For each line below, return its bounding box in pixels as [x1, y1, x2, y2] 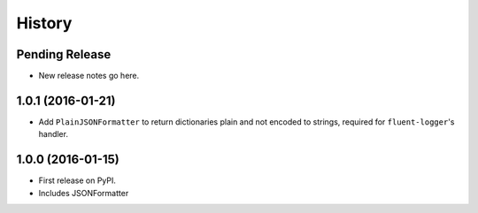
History [16, 13, 73, 33]
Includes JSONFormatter [38, 187, 129, 198]
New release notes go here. [38, 71, 140, 81]
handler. [38, 129, 68, 140]
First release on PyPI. [38, 175, 117, 186]
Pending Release [16, 47, 112, 62]
